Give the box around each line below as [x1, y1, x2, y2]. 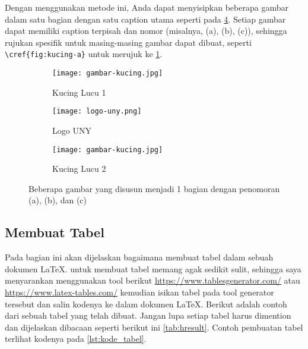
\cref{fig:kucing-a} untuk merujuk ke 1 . [5, 48, 163, 60]
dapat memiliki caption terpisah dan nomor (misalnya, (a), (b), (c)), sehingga [5, 24, 287, 37]
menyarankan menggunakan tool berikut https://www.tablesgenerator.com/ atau [5, 274, 300, 287]
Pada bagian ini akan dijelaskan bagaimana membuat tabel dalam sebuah [5, 251, 274, 263]
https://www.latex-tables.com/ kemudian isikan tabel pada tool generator [5, 285, 274, 298]
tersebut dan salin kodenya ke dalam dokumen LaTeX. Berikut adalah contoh [5, 297, 287, 310]
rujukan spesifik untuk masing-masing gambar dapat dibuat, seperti [5, 36, 252, 48]
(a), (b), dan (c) [28, 194, 87, 206]
